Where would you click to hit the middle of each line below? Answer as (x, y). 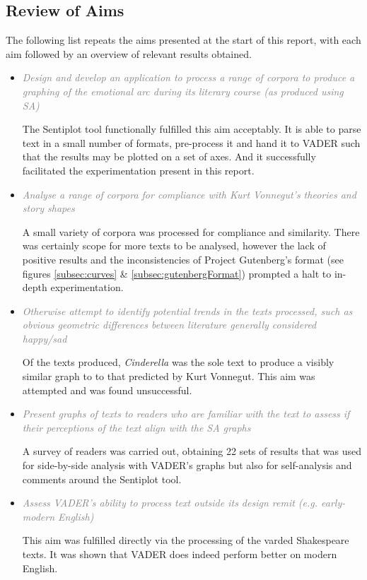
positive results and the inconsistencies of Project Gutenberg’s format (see (183, 259)
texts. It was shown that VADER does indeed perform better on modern (180, 554)
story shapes (48, 208)
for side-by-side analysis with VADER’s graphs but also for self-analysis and (187, 465)
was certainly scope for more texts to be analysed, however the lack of (174, 245)
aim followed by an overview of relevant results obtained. (129, 53)
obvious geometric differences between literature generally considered (169, 325)
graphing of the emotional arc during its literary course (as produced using (183, 91)
